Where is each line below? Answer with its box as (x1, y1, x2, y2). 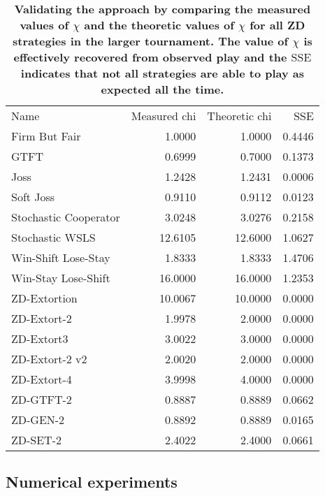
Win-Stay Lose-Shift (11, 270, 110, 286)
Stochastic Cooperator (11, 209, 120, 225)
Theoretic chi (207, 108, 272, 124)
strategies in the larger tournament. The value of (13, 33, 289, 49)
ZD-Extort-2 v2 (11, 351, 87, 367)
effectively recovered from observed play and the (13, 49, 287, 65)
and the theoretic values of (84, 17, 234, 33)
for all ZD (250, 17, 305, 33)
